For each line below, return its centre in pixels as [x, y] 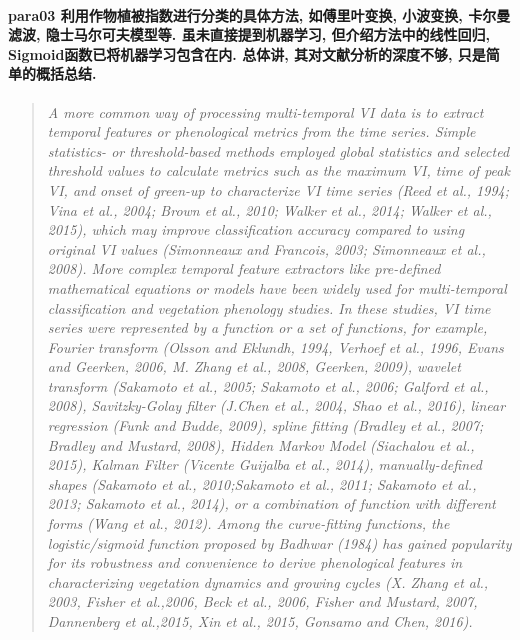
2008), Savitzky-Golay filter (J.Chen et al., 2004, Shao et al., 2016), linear [276, 405]
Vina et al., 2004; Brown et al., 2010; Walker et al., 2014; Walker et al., [269, 209]
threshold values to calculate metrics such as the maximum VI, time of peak [278, 170]
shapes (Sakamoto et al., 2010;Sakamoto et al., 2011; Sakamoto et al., [262, 483]
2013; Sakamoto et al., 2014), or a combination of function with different [271, 503]
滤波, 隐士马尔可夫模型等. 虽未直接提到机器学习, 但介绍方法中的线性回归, [249, 34]
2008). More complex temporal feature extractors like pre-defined [244, 268]
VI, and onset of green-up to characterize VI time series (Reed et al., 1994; [278, 189]
